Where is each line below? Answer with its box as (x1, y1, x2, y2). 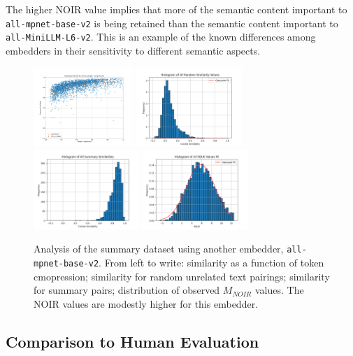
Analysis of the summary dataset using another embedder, (34, 241, 284, 256)
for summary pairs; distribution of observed (34, 283, 220, 297)
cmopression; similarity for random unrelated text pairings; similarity (34, 269, 330, 283)
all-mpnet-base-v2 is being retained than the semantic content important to (6, 15, 338, 30)
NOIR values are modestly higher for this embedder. (34, 296, 259, 311)
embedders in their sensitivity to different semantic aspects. (6, 43, 261, 57)
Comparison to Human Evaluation (6, 330, 259, 352)
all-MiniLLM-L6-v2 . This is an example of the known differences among (6, 29, 316, 44)
